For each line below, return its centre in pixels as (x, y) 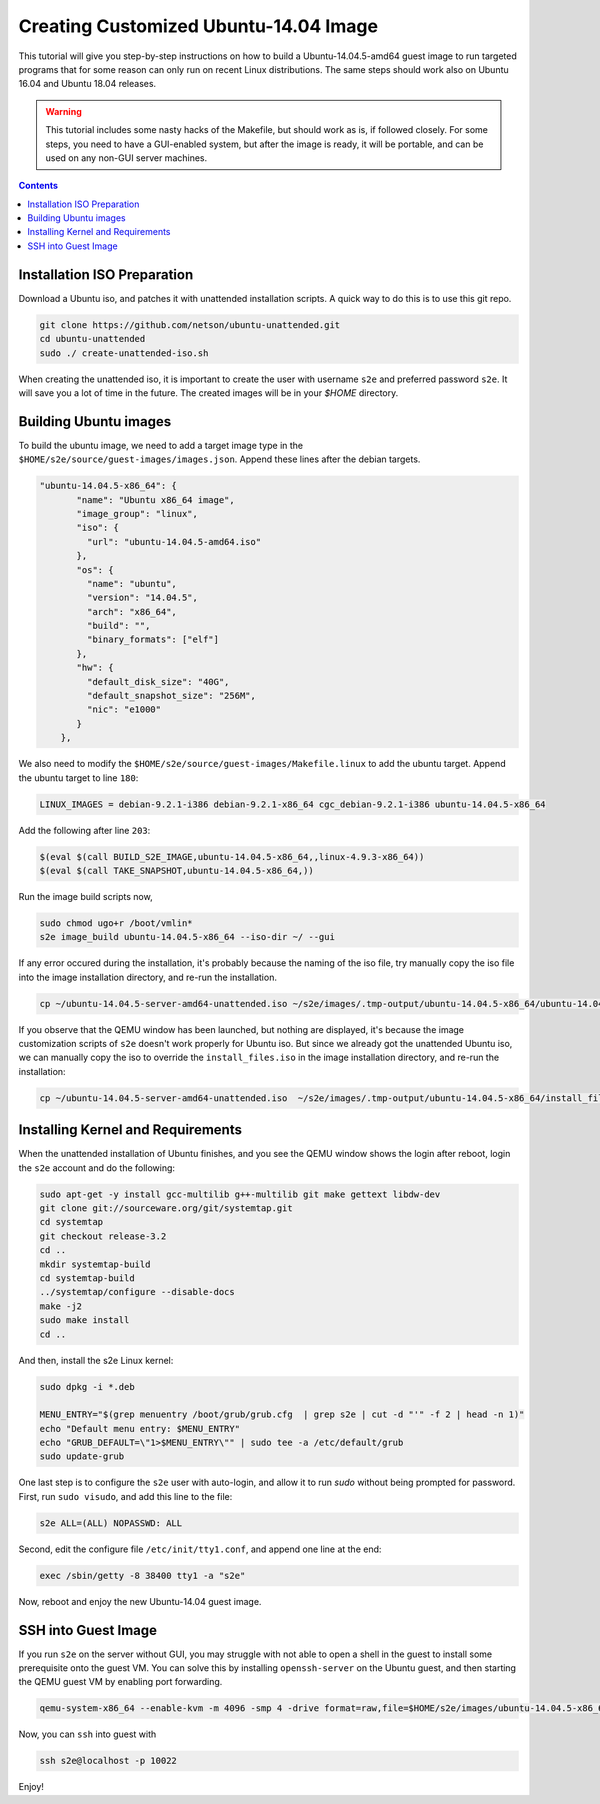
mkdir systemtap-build (95, 1264)
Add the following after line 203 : (84, 830)
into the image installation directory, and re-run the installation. (147, 977)
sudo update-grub (82, 1456)
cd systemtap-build (87, 1278)
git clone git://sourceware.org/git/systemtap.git (166, 1208)
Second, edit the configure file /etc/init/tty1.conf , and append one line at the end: (200, 1549)
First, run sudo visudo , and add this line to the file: (125, 1496)
